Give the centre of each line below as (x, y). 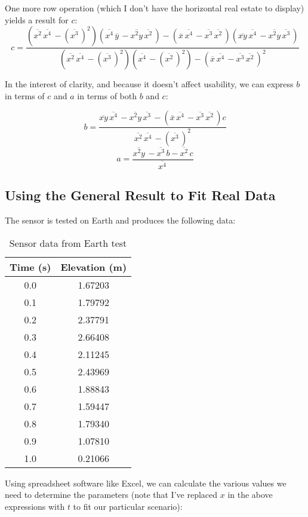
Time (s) (30, 267)
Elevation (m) (94, 267)
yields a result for (37, 19)
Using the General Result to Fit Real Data (140, 195)
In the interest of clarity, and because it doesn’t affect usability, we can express (149, 84)
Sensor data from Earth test (68, 243)
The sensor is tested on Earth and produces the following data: (120, 220)
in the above (250, 495)
